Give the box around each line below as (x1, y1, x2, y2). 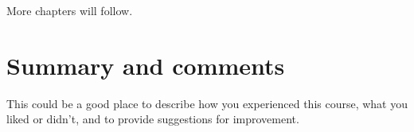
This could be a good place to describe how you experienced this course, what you (6, 95, 408, 111)
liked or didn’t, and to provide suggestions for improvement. (6, 111, 299, 127)
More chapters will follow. (6, 2, 133, 18)
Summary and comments (6, 49, 285, 81)
